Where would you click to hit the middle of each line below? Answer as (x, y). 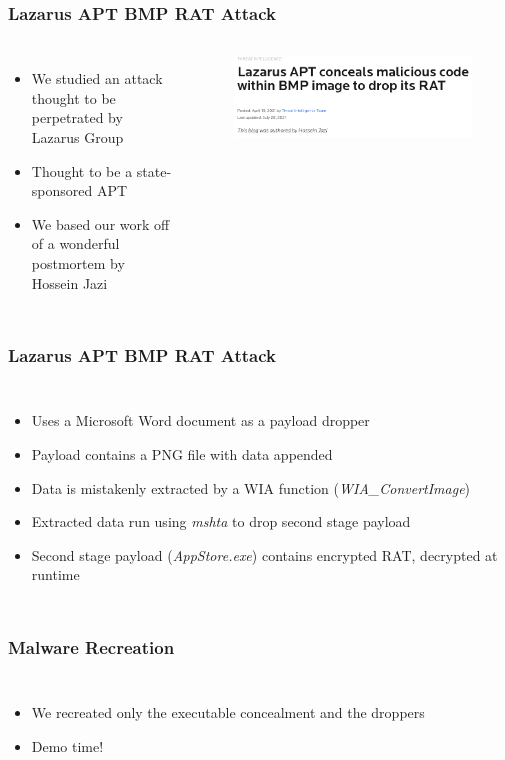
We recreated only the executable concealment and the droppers (228, 712)
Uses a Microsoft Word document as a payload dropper (200, 420)
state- (154, 170)
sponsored (62, 190)
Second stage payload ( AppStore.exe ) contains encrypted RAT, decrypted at (264, 554)
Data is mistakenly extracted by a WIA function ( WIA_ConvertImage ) (251, 487)
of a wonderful (75, 243)
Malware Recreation (91, 646)
